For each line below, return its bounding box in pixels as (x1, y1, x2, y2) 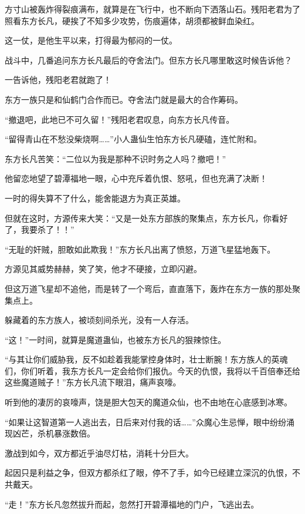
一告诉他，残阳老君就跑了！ (5, 73, 111, 86)
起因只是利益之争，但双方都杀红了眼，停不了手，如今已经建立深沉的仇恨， (5, 466, 292, 479)
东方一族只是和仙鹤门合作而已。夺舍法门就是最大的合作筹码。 (5, 93, 243, 105)
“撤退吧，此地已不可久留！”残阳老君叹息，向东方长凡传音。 (5, 113, 235, 125)
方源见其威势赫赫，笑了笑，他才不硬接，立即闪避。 (5, 263, 202, 275)
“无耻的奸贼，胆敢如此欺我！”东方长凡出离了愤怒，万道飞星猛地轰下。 (5, 243, 276, 255)
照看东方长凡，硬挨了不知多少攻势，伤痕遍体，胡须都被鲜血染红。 (5, 14, 259, 26)
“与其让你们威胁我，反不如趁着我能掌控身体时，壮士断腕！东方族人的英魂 (5, 353, 288, 365)
